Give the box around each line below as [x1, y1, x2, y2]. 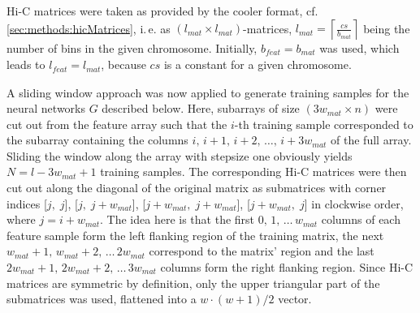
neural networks [6, 100, 85, 117]
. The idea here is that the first [100, 211, 255, 228]
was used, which [319, 39, 400, 56]
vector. [278, 290, 312, 307]
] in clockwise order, [304, 195, 404, 212]
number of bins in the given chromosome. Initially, [6, 39, 258, 56]
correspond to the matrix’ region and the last [149, 242, 375, 259]
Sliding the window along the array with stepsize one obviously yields [6, 147, 353, 164]
